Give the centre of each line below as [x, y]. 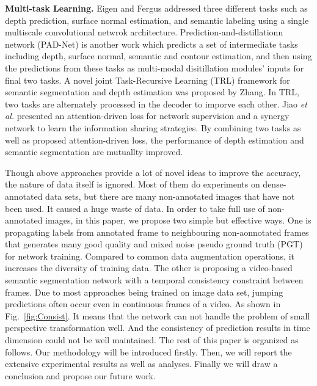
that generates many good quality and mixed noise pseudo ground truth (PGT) [154, 244]
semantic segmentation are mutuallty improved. [94, 152]
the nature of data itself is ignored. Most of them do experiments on [133, 184]
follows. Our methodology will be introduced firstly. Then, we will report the [148, 351]
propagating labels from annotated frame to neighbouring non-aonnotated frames [157, 232]
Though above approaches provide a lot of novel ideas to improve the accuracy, [153, 172]
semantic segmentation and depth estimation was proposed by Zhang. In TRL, [152, 92]
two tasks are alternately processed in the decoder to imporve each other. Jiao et [156, 104]
